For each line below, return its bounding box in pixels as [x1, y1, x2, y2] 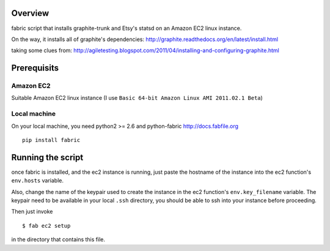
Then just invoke [11, 208, 53, 215]
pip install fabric [22, 137, 81, 143]
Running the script [11, 152, 84, 162]
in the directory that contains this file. [11, 236, 105, 243]
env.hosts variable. [11, 177, 64, 184]
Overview [11, 8, 50, 18]
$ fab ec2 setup [22, 222, 71, 229]
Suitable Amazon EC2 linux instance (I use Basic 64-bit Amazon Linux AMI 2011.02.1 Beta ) [11, 94, 263, 102]
